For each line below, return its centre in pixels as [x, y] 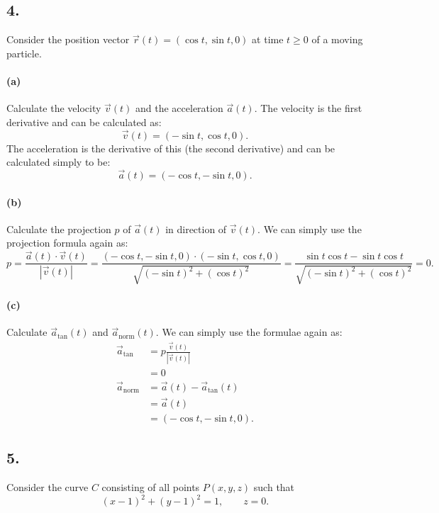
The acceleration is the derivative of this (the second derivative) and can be [171, 148]
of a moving [337, 39]
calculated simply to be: [59, 162]
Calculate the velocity [54, 108]
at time [268, 39]
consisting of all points [151, 487]
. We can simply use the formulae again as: [249, 332]
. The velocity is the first [308, 108]
